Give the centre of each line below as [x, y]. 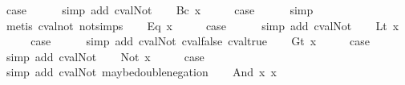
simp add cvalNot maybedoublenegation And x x [141, 72]
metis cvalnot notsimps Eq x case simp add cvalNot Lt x [202, 25]
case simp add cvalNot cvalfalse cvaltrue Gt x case [200, 41]
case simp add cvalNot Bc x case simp [160, 10]
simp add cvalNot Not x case [105, 56]
